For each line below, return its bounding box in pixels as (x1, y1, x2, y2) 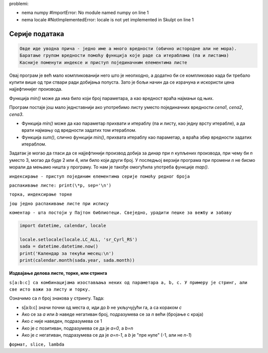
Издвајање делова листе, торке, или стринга (9, 270, 108, 276)
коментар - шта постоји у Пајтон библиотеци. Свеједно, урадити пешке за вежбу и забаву (9, 210, 232, 215)
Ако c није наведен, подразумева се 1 (21, 318, 102, 324)
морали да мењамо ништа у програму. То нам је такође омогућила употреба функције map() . (9, 164, 209, 170)
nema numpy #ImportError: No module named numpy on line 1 (21, 10, 149, 16)
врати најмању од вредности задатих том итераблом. (21, 127, 136, 133)
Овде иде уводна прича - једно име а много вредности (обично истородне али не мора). (19, 46, 237, 51)
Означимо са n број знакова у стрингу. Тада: (9, 295, 104, 302)
